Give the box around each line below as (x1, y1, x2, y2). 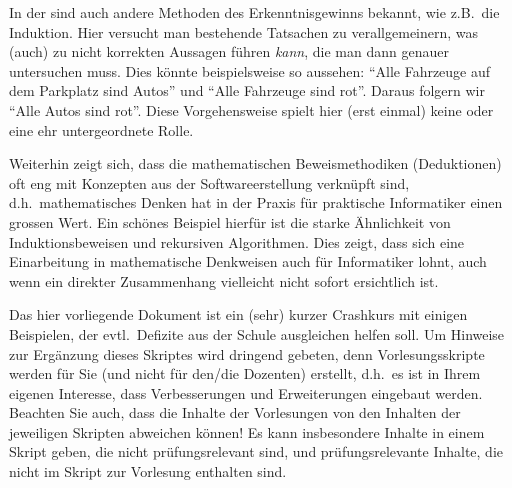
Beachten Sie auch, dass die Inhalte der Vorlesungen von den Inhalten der (9, 402, 461, 423)
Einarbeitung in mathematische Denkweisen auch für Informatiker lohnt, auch (9, 251, 487, 272)
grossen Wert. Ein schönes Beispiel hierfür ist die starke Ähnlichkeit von (9, 211, 451, 232)
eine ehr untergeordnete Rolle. (9, 119, 194, 140)
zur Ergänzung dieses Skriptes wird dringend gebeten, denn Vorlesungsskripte (9, 343, 485, 364)
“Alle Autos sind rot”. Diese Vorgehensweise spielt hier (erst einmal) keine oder (9, 99, 494, 120)
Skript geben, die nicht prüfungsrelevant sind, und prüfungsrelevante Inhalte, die (9, 441, 504, 462)
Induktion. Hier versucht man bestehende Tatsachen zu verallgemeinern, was (9, 21, 479, 42)
